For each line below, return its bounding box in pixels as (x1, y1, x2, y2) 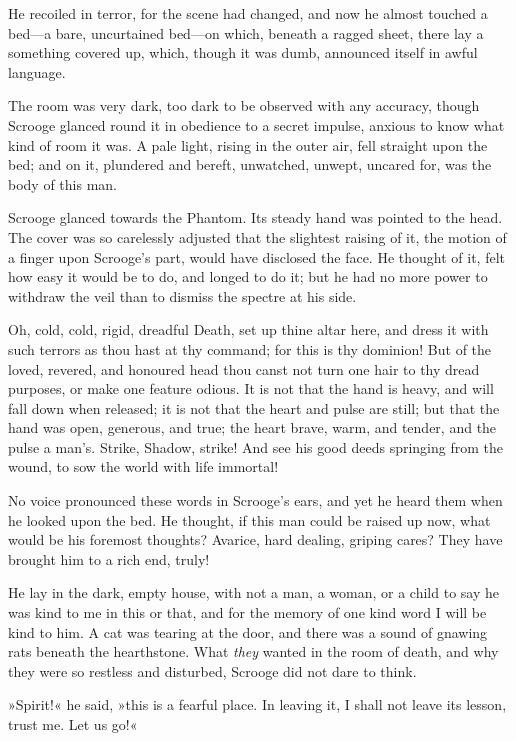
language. (8, 61, 66, 82)
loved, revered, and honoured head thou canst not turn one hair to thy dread (8, 358, 480, 379)
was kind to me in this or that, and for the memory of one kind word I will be (8, 602, 487, 623)
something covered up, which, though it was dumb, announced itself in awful (8, 42, 478, 63)
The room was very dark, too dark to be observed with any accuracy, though (8, 95, 480, 116)
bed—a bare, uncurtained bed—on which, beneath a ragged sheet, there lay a (8, 22, 484, 43)
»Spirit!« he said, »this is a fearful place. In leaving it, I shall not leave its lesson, (8, 694, 507, 715)
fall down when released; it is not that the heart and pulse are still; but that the (8, 397, 500, 418)
